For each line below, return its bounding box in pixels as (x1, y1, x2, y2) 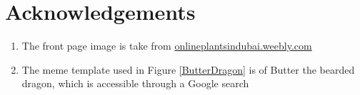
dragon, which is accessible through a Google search (21, 76, 249, 91)
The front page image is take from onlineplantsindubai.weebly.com (21, 38, 312, 53)
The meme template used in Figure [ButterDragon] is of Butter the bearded (21, 62, 355, 77)
